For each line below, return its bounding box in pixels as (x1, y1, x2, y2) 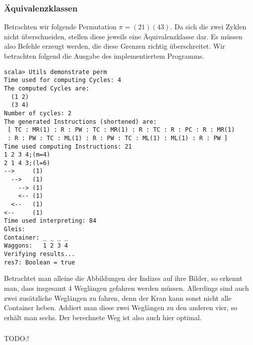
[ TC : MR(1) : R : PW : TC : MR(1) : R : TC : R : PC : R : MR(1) (7, 126, 235, 134)
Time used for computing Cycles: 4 (4, 77, 122, 84)
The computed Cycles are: (4, 85, 89, 92)
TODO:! (4, 333, 29, 344)
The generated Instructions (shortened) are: (4, 118, 157, 125)
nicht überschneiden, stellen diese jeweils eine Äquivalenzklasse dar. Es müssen (4, 31, 243, 41)
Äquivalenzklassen (4, 1, 78, 14)
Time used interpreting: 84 (4, 217, 97, 225)
